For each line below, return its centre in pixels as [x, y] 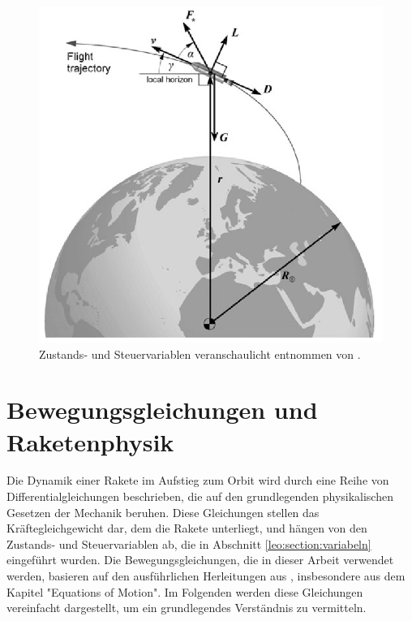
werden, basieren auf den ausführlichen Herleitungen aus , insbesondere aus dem [206, 576]
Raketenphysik [90, 441]
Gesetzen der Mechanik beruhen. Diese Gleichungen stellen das [163, 512]
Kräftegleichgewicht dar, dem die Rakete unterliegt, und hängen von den [187, 528]
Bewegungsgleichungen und [162, 410]
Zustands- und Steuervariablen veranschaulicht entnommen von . [200, 354]
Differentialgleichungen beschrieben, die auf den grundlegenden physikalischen [200, 496]
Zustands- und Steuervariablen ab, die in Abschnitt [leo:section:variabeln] [189, 543]
